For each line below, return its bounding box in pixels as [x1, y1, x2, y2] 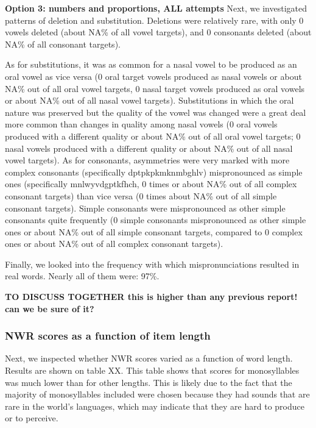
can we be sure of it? [5, 302, 94, 315]
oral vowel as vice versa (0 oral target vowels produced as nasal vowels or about [5, 70, 302, 82]
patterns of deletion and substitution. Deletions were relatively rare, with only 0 [5, 13, 304, 26]
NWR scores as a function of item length [5, 328, 211, 343]
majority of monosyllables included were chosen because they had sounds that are [5, 388, 310, 401]
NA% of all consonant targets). [5, 37, 121, 50]
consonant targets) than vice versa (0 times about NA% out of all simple [5, 189, 277, 202]
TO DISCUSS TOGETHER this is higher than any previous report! [5, 290, 298, 303]
